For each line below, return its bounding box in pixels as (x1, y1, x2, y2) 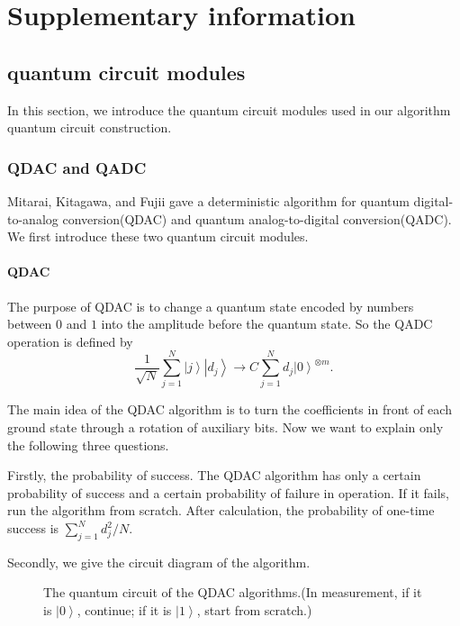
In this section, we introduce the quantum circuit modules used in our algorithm (7, 100, 451, 119)
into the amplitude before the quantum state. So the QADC (101, 314, 433, 333)
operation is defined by (7, 331, 133, 350)
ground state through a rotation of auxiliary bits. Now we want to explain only (7, 418, 444, 437)
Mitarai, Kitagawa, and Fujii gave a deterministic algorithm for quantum (7, 191, 410, 210)
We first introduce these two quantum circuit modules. (7, 227, 309, 246)
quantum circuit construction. (7, 118, 172, 137)
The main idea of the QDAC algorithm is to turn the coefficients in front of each (7, 400, 452, 419)
